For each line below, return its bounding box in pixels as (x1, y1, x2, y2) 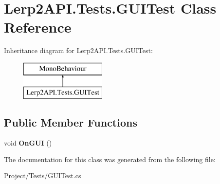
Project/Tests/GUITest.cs (4, 170, 81, 181)
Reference (4, 17, 72, 37)
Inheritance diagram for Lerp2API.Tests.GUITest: (4, 45, 153, 55)
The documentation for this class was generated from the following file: (4, 154, 216, 164)
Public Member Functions (4, 115, 137, 130)
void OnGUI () (4, 138, 52, 148)
